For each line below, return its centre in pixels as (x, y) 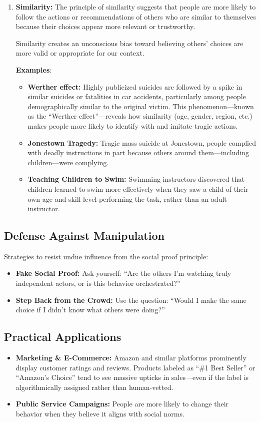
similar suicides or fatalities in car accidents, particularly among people (137, 96)
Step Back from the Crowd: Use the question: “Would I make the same (131, 300)
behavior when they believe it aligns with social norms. (100, 414)
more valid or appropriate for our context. (80, 53)
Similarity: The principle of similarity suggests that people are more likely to (136, 7)
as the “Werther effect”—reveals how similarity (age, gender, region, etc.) (140, 116)
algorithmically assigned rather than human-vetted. (94, 387)
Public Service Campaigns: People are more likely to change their (122, 404)
